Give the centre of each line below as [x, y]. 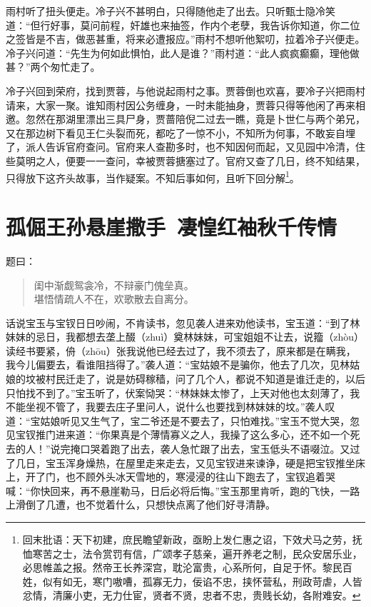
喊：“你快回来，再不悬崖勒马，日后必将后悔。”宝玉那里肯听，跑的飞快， [173, 490]
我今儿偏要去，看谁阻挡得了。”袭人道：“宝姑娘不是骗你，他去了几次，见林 [178, 365]
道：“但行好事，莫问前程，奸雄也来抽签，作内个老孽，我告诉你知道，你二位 [183, 25]
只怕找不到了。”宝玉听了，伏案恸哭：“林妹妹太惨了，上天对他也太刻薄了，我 [183, 392]
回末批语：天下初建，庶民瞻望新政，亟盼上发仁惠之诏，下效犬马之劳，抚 [192, 539]
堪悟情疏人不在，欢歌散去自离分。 [114, 299]
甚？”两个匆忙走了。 [53, 67]
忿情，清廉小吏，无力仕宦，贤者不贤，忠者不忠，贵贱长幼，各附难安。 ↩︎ [192, 595]
